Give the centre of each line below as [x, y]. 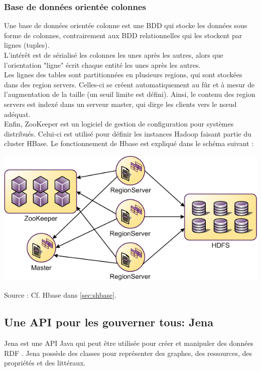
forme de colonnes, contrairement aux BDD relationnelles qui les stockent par [123, 35]
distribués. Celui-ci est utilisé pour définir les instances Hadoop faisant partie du [128, 133]
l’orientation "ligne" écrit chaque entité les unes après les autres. [102, 65]
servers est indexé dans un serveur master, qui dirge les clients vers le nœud [120, 104]
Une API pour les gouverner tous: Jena [109, 322]
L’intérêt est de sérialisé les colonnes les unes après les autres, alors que [114, 55]
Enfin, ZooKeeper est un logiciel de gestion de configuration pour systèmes [119, 124]
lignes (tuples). [27, 45]
